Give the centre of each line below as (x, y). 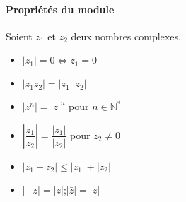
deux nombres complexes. (126, 36)
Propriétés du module (60, 9)
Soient (19, 36)
